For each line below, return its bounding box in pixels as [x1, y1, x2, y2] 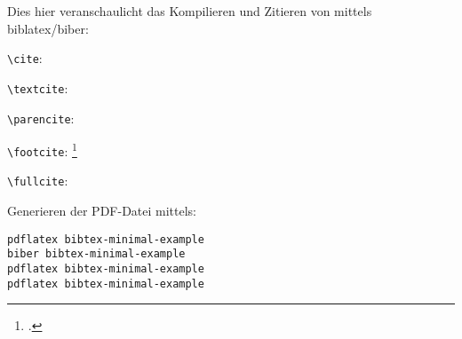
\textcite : [7, 78, 68, 97]
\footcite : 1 [7, 139, 77, 160]
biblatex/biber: [7, 19, 89, 37]
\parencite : [7, 108, 75, 127]
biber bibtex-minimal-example [7, 248, 186, 261]
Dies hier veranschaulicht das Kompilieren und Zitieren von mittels [7, 2, 372, 20]
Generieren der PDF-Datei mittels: [7, 201, 197, 220]
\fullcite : [7, 171, 68, 190]
